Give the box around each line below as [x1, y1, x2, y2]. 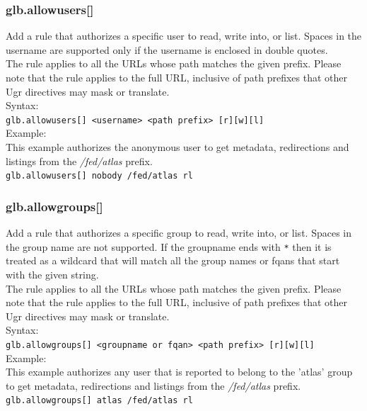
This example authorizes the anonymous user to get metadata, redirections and [6, 140, 349, 154]
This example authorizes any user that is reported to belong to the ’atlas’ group [6, 364, 353, 379]
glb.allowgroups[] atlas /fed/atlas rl [6, 395, 193, 406]
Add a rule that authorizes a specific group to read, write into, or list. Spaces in [6, 225, 351, 240]
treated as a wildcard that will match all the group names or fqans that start [6, 253, 340, 268]
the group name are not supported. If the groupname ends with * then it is [6, 239, 332, 254]
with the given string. [6, 266, 99, 281]
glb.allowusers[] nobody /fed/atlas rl [6, 171, 193, 181]
